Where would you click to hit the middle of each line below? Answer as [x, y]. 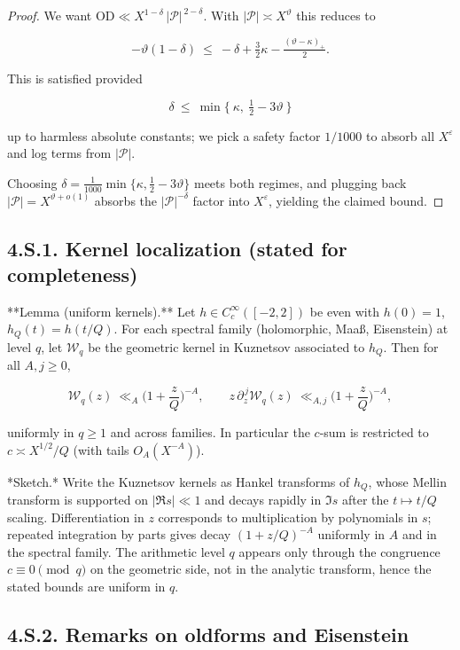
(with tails [101, 449]
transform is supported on [78, 500]
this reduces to [336, 15]
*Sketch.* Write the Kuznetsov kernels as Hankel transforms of [179, 481]
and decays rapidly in [263, 500]
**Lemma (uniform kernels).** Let [101, 311]
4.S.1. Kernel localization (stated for [177, 248]
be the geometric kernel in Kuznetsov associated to [226, 346]
